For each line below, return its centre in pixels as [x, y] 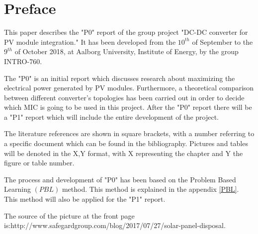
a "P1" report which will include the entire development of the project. [111, 117]
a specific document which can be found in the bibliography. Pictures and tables [126, 143]
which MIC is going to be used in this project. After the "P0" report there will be [128, 107]
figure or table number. [39, 163]
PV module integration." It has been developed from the [90, 41]
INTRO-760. [23, 61]
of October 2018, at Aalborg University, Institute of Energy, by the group [127, 51]
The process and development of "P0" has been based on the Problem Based [120, 179]
